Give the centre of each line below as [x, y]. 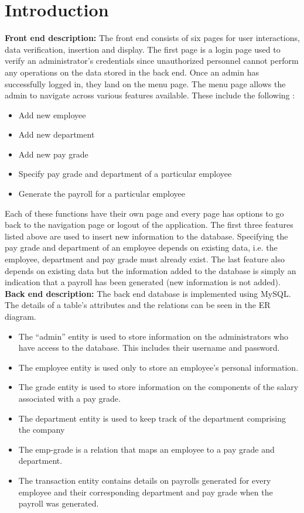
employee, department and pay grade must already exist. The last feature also [145, 259]
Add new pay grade [53, 154]
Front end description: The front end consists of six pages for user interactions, [152, 38]
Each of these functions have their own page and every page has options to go [144, 213]
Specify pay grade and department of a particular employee [125, 174]
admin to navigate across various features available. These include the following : [150, 95]
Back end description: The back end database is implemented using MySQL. [148, 293]
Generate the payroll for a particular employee [102, 194]
